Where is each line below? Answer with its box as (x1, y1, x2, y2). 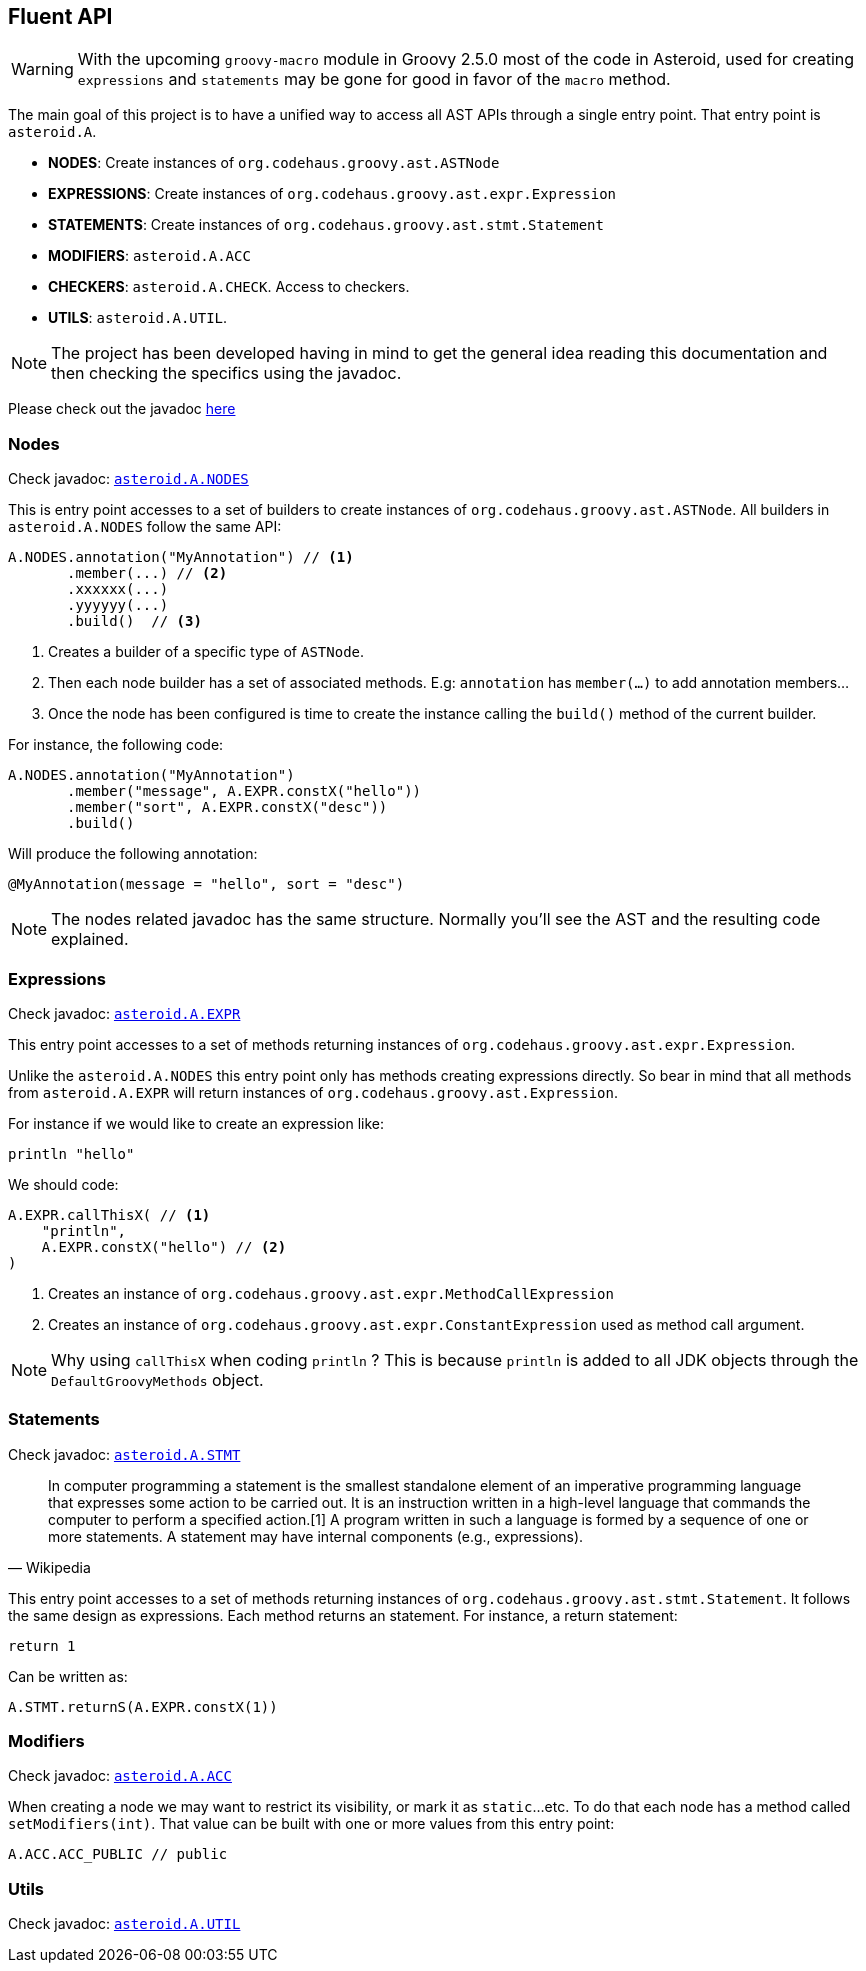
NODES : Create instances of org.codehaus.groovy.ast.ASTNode (48, 154, 500, 172)
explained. (51, 929, 129, 950)
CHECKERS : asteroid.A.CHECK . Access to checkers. (48, 278, 410, 296)
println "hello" (8, 1145, 135, 1162)
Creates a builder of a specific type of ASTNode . (48, 643, 365, 661)
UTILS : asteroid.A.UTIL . (48, 309, 228, 327)
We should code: (8, 1175, 119, 1193)
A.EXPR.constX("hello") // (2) (41, 1238, 287, 1255)
